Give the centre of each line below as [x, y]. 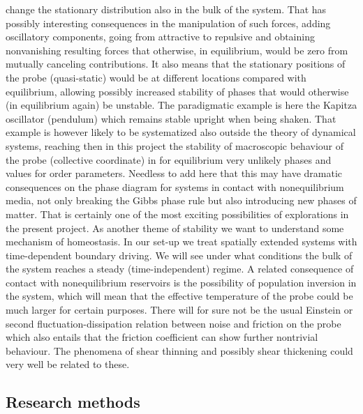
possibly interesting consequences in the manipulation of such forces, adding [168, 23]
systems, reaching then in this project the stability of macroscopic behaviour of [175, 145]
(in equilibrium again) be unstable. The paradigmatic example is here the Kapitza [181, 105]
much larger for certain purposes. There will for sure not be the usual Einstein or [179, 310]
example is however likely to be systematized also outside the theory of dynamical [181, 132]
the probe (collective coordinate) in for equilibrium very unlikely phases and [169, 159]
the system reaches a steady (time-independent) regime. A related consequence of [180, 269]
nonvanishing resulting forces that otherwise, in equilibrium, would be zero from [177, 50]
